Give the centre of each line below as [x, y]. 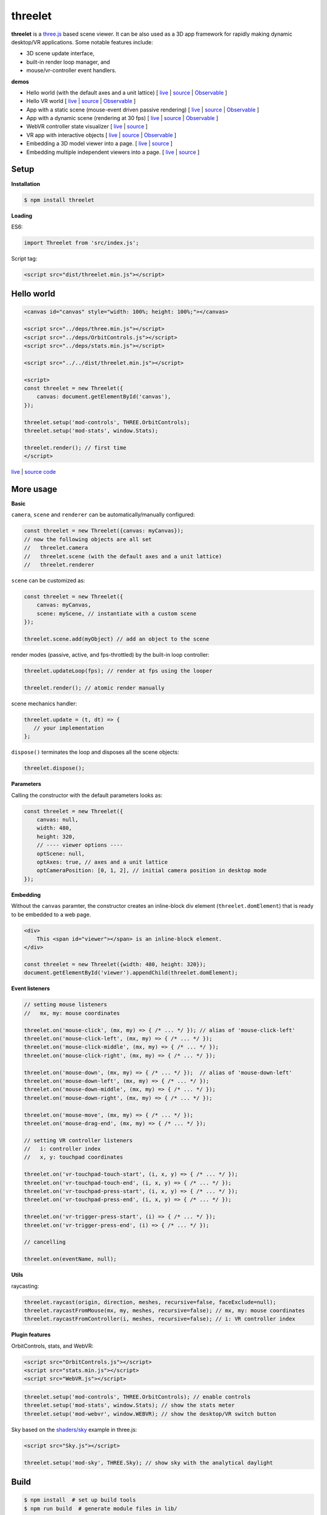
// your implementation [69, 728]
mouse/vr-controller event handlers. [71, 70]
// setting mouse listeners [65, 1005]
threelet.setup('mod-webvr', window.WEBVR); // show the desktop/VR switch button [150, 1414]
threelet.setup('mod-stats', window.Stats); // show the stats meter [129, 1405]
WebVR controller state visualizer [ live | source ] [87, 127]
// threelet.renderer [59, 564]
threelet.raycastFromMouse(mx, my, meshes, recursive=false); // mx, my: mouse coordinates [164, 1310]
